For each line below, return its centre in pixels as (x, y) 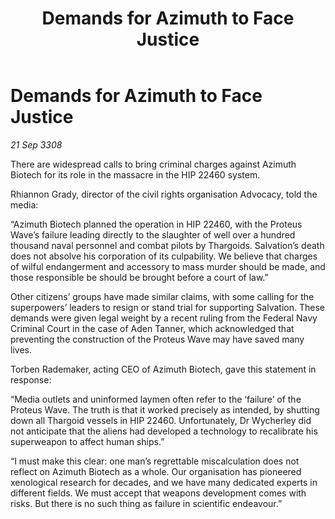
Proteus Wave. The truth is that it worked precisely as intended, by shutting (165, 409)
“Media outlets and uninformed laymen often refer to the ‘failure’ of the (156, 399)
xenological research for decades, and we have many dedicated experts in (164, 482)
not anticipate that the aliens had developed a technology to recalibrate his (164, 431)
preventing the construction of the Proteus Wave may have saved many (157, 339)
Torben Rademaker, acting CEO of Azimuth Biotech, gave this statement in (163, 369)
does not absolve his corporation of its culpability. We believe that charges (164, 256)
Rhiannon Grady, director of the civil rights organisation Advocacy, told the (164, 194)
